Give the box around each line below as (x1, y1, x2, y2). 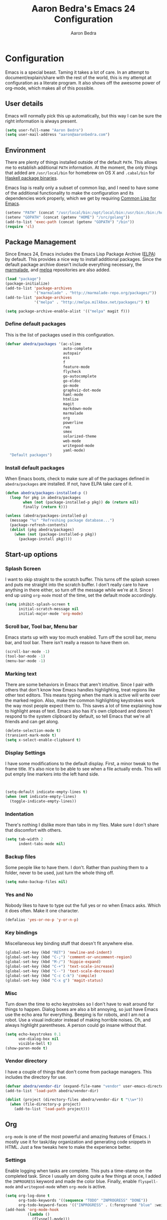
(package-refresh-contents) (9, 523, 68, 528)
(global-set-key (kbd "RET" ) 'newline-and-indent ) (5, 950, 112, 955)
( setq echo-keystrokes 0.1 (5, 1031, 61, 1037)
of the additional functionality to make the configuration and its (5, 190, 134, 196)
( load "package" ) (5, 277, 41, 282)
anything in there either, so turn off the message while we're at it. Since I (5, 587, 154, 593)
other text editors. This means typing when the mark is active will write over (5, 692, 161, 698)
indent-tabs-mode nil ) (18, 841, 66, 846)
